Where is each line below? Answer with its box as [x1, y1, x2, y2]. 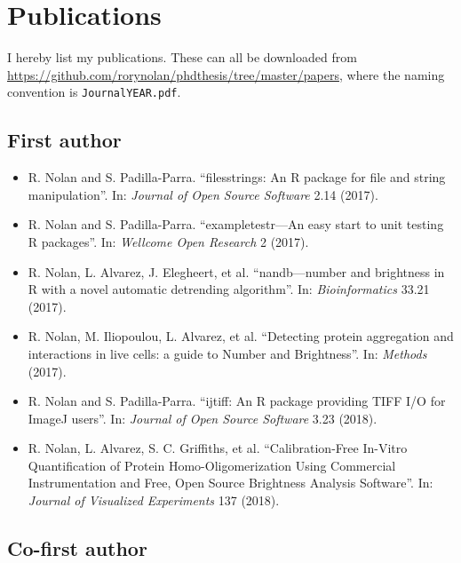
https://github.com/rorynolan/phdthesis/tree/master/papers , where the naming [7, 65, 445, 83]
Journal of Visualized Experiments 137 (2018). [28, 491, 280, 510]
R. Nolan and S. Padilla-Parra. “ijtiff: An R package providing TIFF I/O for [28, 392, 446, 410]
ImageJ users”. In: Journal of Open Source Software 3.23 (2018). [28, 408, 378, 427]
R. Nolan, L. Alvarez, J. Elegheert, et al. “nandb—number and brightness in [28, 262, 445, 281]
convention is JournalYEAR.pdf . [7, 83, 181, 101]
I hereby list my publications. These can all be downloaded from [7, 48, 357, 67]
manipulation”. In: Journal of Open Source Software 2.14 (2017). [28, 185, 378, 203]
